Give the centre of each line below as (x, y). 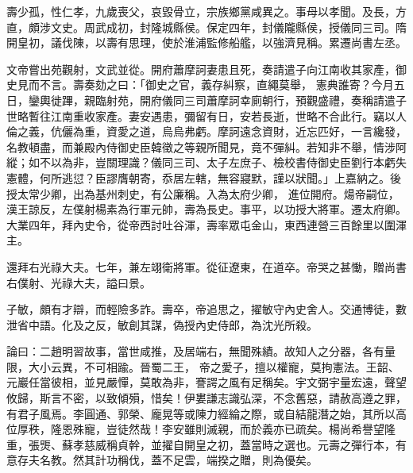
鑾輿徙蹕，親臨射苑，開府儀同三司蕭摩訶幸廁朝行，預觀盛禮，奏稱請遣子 (217, 100)
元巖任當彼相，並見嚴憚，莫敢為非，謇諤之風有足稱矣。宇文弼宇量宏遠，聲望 (206, 382)
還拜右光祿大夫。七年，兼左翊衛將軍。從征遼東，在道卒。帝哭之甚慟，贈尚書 (206, 266)
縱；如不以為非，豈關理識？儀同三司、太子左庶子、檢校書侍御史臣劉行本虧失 (206, 162)
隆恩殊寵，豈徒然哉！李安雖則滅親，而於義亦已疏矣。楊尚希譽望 (217, 429)
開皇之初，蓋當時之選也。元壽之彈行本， (289, 444)
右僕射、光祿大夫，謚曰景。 (79, 282)
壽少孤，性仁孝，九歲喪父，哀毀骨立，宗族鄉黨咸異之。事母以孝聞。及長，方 (206, 11)
